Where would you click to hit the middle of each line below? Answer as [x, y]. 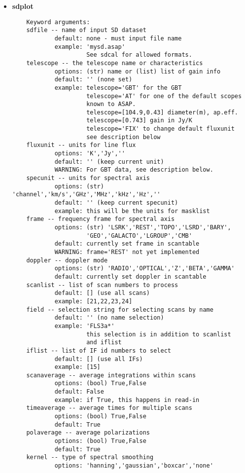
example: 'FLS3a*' [85, 326]
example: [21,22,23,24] [93, 301]
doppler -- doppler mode [67, 260]
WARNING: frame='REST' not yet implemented [127, 252]
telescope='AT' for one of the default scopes [164, 96]
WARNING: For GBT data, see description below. [134, 170]
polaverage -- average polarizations [88, 433]
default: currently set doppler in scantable [130, 276]
